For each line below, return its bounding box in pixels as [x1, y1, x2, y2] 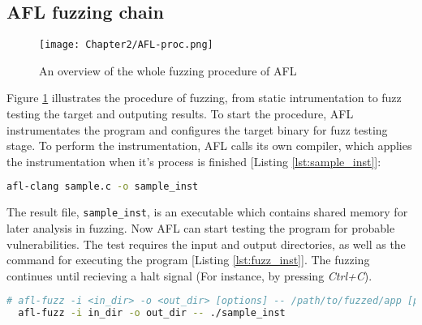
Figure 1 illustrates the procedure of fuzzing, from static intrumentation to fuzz [6, 89, 402, 106]
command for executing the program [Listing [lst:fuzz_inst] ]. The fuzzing [6, 251, 370, 268]
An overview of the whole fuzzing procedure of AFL [39, 62, 297, 79]
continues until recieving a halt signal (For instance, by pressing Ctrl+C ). [6, 267, 372, 284]
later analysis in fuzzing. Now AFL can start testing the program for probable [6, 219, 395, 236]
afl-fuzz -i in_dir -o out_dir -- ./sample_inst [18, 307, 286, 319]
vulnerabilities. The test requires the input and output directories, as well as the [6, 235, 406, 252]
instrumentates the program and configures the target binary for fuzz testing [6, 121, 388, 138]
